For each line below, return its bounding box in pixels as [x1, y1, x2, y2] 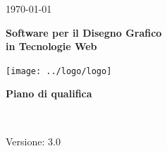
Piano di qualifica [6, 86, 92, 101]
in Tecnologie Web [6, 39, 97, 54]
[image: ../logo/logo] [6, 66, 112, 76]
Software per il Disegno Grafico [6, 25, 162, 40]
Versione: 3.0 [6, 133, 61, 148]
